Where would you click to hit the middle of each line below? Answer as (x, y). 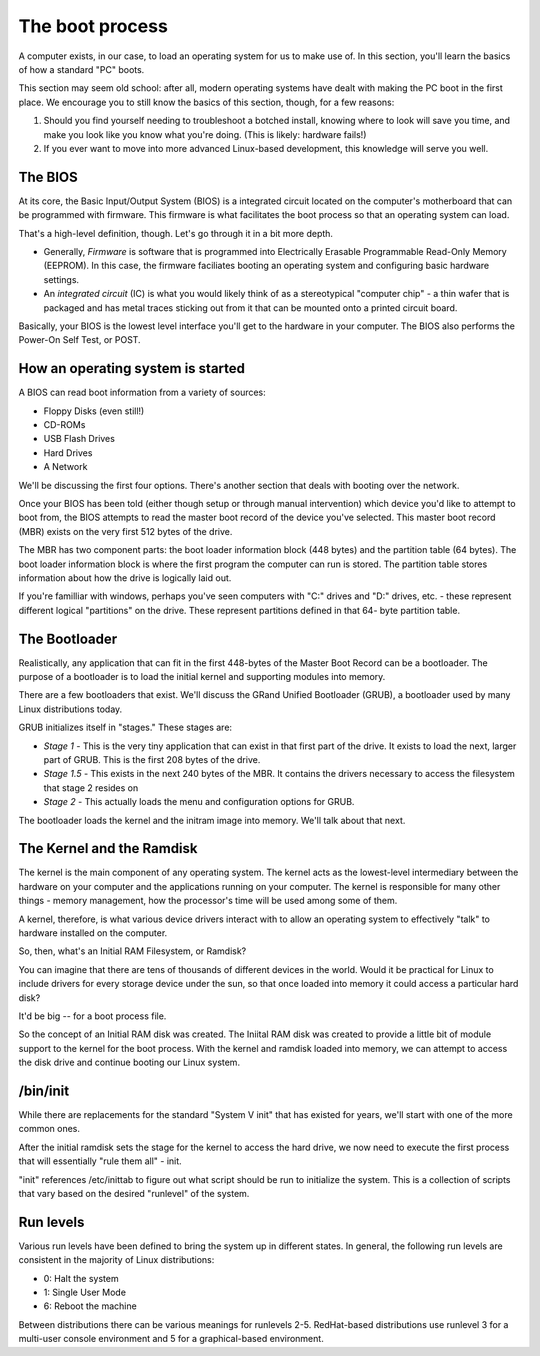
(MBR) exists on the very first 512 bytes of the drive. (125, 531)
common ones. (49, 1129)
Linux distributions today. (70, 709)
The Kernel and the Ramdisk (108, 848)
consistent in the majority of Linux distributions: (116, 1260)
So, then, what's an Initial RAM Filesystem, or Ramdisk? (132, 951)
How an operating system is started (131, 368)
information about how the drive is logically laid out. (125, 577)
